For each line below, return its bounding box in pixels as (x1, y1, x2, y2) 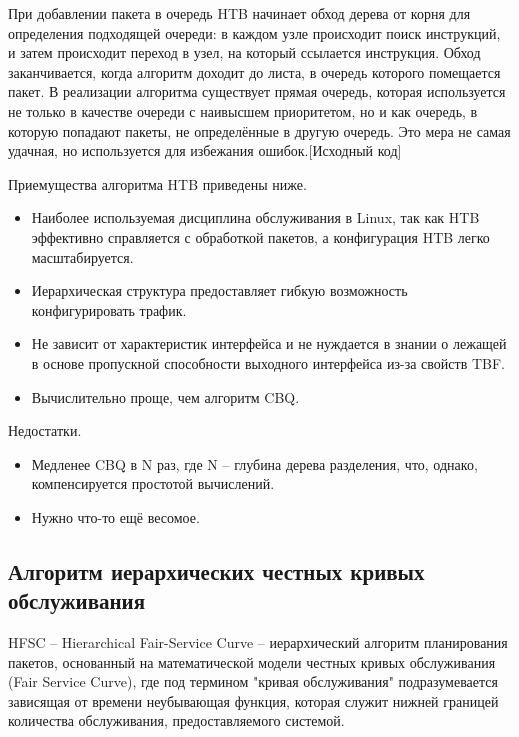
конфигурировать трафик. (31, 299, 187, 320)
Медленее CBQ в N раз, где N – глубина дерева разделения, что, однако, (31, 453, 478, 474)
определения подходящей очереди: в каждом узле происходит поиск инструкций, (8, 22, 501, 43)
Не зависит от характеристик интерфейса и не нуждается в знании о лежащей (31, 333, 507, 354)
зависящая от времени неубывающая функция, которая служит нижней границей (8, 690, 499, 711)
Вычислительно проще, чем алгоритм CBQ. (31, 386, 300, 407)
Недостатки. (8, 420, 82, 441)
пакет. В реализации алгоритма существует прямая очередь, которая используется (8, 81, 506, 102)
